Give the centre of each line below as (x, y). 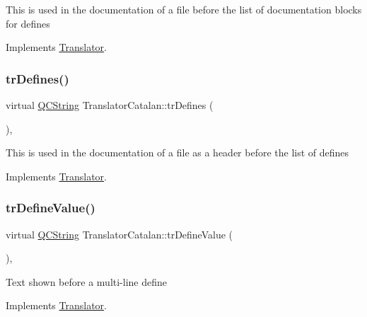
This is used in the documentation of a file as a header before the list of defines (177, 152)
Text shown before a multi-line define (87, 281)
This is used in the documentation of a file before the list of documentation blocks (184, 9)
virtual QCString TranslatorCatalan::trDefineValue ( (120, 234)
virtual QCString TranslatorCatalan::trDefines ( (110, 105)
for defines (28, 23)
